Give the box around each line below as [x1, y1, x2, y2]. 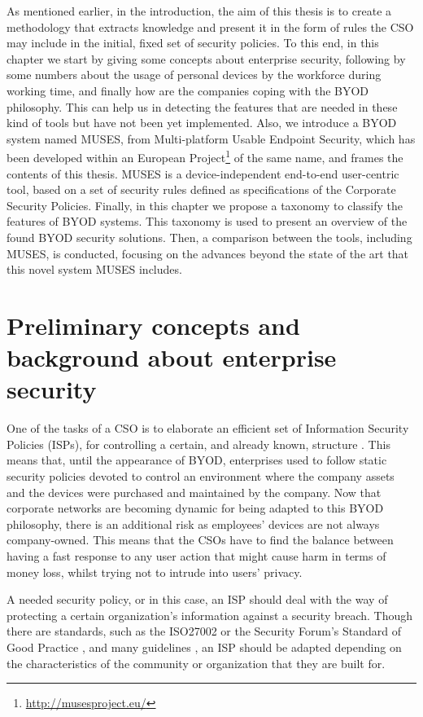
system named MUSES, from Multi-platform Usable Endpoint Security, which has [7, 130, 416, 147]
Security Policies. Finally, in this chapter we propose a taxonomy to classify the [7, 196, 403, 213]
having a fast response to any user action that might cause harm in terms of [7, 548, 386, 564]
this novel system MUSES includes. [7, 261, 182, 278]
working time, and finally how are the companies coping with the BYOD [7, 81, 369, 99]
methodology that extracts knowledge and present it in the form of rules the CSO [7, 18, 414, 35]
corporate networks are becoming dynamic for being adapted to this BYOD [7, 499, 384, 517]
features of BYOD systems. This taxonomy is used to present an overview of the [7, 213, 408, 230]
